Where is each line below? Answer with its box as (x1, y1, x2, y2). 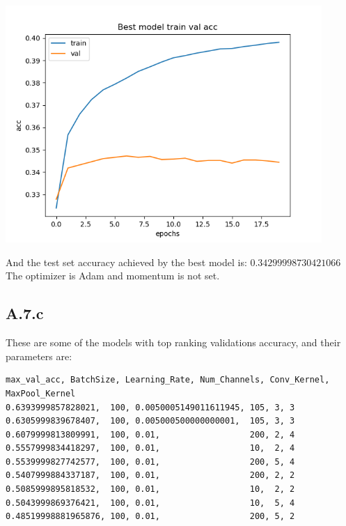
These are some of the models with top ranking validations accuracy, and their (6, 335, 341, 350)
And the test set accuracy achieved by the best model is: (6, 254, 247, 269)
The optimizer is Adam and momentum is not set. (6, 268, 220, 283)
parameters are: (6, 348, 72, 363)
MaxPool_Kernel (6, 388, 76, 399)
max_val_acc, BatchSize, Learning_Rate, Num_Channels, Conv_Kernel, (6, 375, 330, 385)
